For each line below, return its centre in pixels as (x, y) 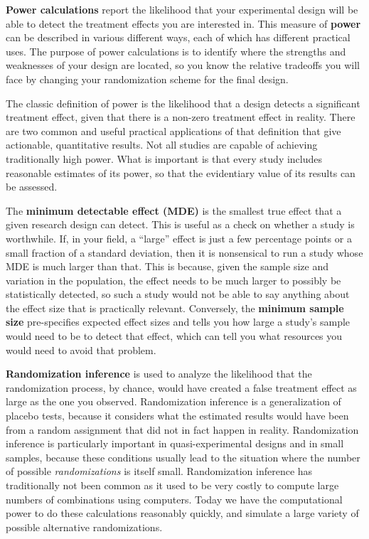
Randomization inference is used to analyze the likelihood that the (159, 374)
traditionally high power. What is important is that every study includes (164, 158)
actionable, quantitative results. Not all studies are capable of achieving (162, 145)
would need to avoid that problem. (81, 349)
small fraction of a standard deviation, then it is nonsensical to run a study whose (184, 252)
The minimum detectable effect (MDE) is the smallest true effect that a (174, 210)
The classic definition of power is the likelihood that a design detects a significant (183, 103)
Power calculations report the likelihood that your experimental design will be (182, 9)
